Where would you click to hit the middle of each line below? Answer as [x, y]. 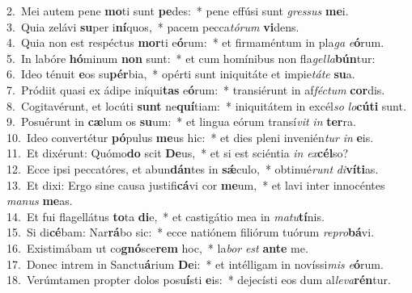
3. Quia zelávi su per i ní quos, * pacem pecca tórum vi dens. [153, 26]
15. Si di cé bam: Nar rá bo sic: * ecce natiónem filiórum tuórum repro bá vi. [191, 232]
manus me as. [40, 201]
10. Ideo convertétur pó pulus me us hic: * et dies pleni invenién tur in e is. [190, 137]
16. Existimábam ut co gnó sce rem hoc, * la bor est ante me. [157, 247]
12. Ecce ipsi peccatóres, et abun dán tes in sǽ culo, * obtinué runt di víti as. [193, 168]
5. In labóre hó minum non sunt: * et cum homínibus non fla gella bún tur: [191, 58]
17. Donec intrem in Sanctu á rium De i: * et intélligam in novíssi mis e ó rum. [195, 264]
